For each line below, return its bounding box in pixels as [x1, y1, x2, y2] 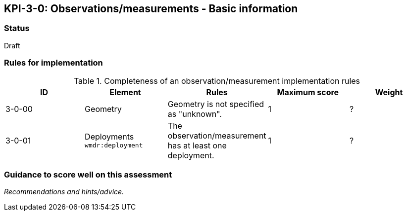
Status [4, 23, 30, 34]
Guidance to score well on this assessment [4, 169, 172, 179]
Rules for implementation [4, 58, 103, 68]
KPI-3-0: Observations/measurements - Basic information [4, 2, 298, 15]
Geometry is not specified [167, 99, 264, 109]
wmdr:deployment [85, 142, 143, 149]
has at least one [167, 140, 227, 150]
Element [109, 87, 141, 97]
